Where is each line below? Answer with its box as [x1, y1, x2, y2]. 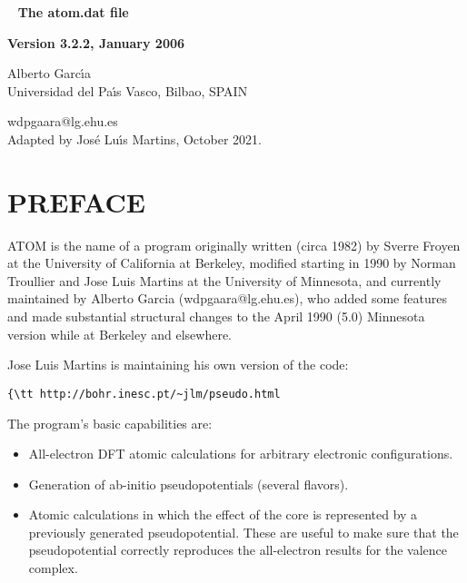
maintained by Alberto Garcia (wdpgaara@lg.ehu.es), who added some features [7, 289, 447, 308]
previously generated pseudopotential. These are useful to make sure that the [28, 522, 459, 541]
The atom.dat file [17, 3, 129, 21]
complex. [28, 558, 78, 578]
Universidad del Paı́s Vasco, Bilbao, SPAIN [7, 81, 248, 100]
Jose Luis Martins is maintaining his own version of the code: [7, 355, 349, 374]
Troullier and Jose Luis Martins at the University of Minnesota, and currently [7, 271, 442, 290]
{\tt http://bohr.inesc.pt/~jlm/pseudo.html [7, 387, 281, 400]
